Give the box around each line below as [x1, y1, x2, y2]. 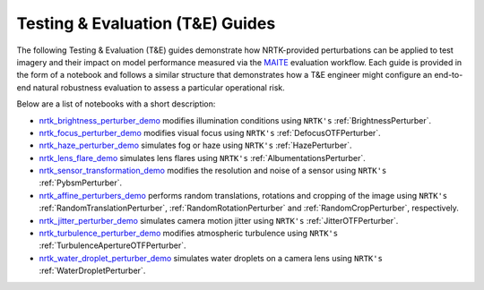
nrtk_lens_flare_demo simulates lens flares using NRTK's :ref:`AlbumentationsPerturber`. [39, 152, 367, 163]
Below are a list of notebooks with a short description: [16, 98, 216, 109]
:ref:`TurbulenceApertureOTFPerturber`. [39, 240, 187, 251]
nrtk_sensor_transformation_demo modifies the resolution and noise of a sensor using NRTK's [39, 166, 387, 176]
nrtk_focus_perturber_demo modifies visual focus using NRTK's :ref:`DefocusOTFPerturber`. [39, 127, 381, 138]
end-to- [434, 70, 463, 81]
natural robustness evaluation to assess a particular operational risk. [32, 81, 286, 93]
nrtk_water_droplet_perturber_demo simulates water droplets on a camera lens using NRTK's [39, 252, 383, 263]
